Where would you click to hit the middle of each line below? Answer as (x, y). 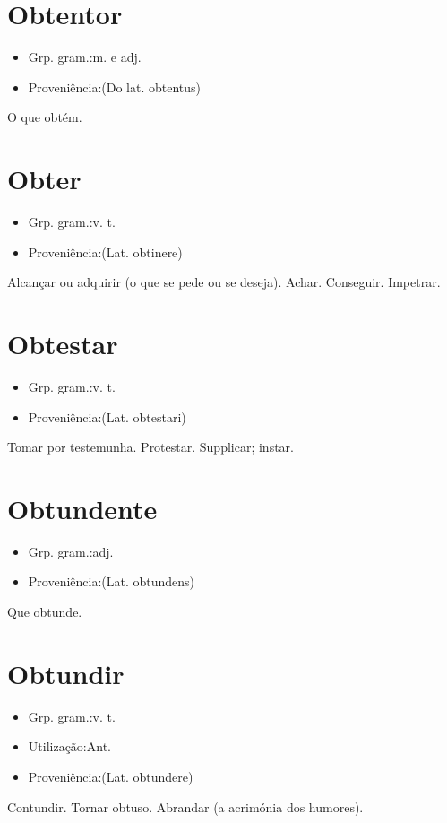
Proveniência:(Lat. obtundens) (112, 581)
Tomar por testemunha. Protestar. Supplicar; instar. (150, 447)
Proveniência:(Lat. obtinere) (105, 251)
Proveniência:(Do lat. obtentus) (115, 87)
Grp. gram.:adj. (71, 551)
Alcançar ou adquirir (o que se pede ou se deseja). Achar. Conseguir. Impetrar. (224, 282)
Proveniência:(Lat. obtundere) (111, 776)
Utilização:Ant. (69, 746)
